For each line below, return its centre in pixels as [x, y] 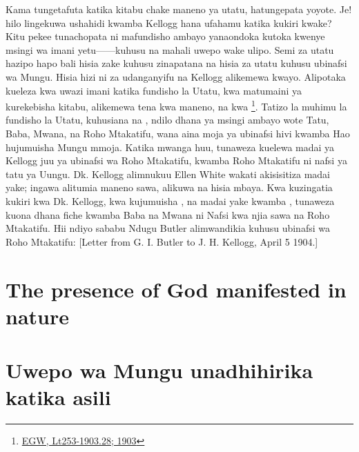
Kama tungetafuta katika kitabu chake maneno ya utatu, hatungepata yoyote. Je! [179, 9]
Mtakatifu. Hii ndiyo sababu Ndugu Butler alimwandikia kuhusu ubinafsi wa [168, 228]
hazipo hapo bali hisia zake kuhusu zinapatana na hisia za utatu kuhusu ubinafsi [176, 63]
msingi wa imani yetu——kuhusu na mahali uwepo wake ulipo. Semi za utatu [170, 49]
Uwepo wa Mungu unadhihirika [159, 370]
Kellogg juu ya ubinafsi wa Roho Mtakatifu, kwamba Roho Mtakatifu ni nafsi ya [176, 160]
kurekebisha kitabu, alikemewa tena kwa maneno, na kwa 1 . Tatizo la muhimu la [176, 105]
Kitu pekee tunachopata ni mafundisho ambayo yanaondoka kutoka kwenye [165, 36]
